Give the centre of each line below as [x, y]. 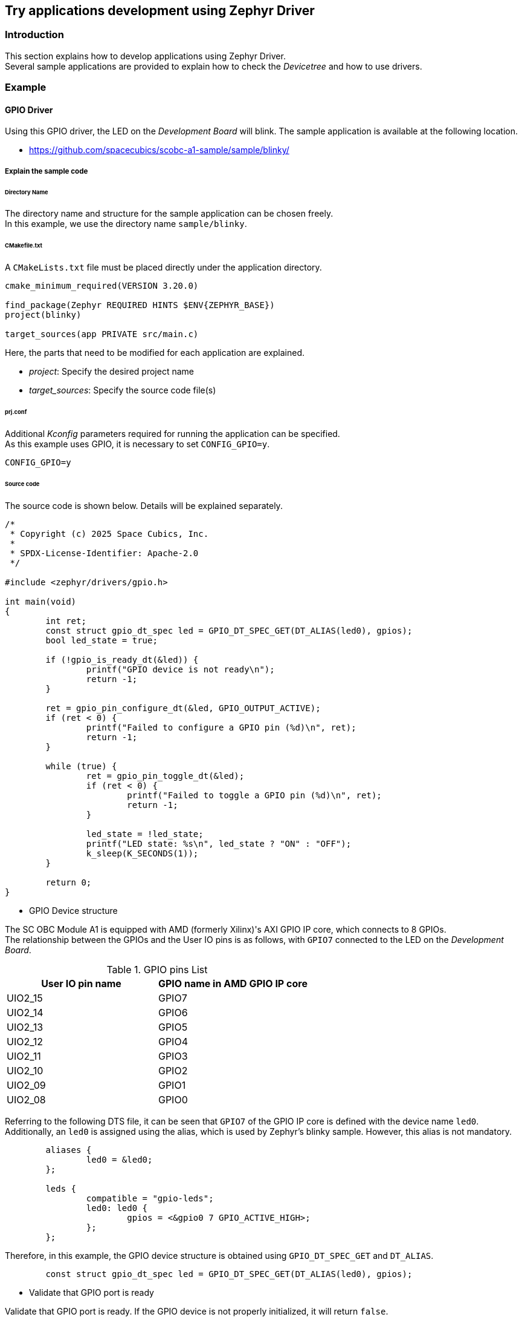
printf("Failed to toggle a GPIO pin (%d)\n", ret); [254, 795]
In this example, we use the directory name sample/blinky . [126, 224]
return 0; [69, 882]
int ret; [66, 621]
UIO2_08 [26, 1099]
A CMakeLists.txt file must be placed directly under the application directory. [163, 268]
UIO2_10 [25, 1070]
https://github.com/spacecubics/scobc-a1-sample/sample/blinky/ [159, 150]
